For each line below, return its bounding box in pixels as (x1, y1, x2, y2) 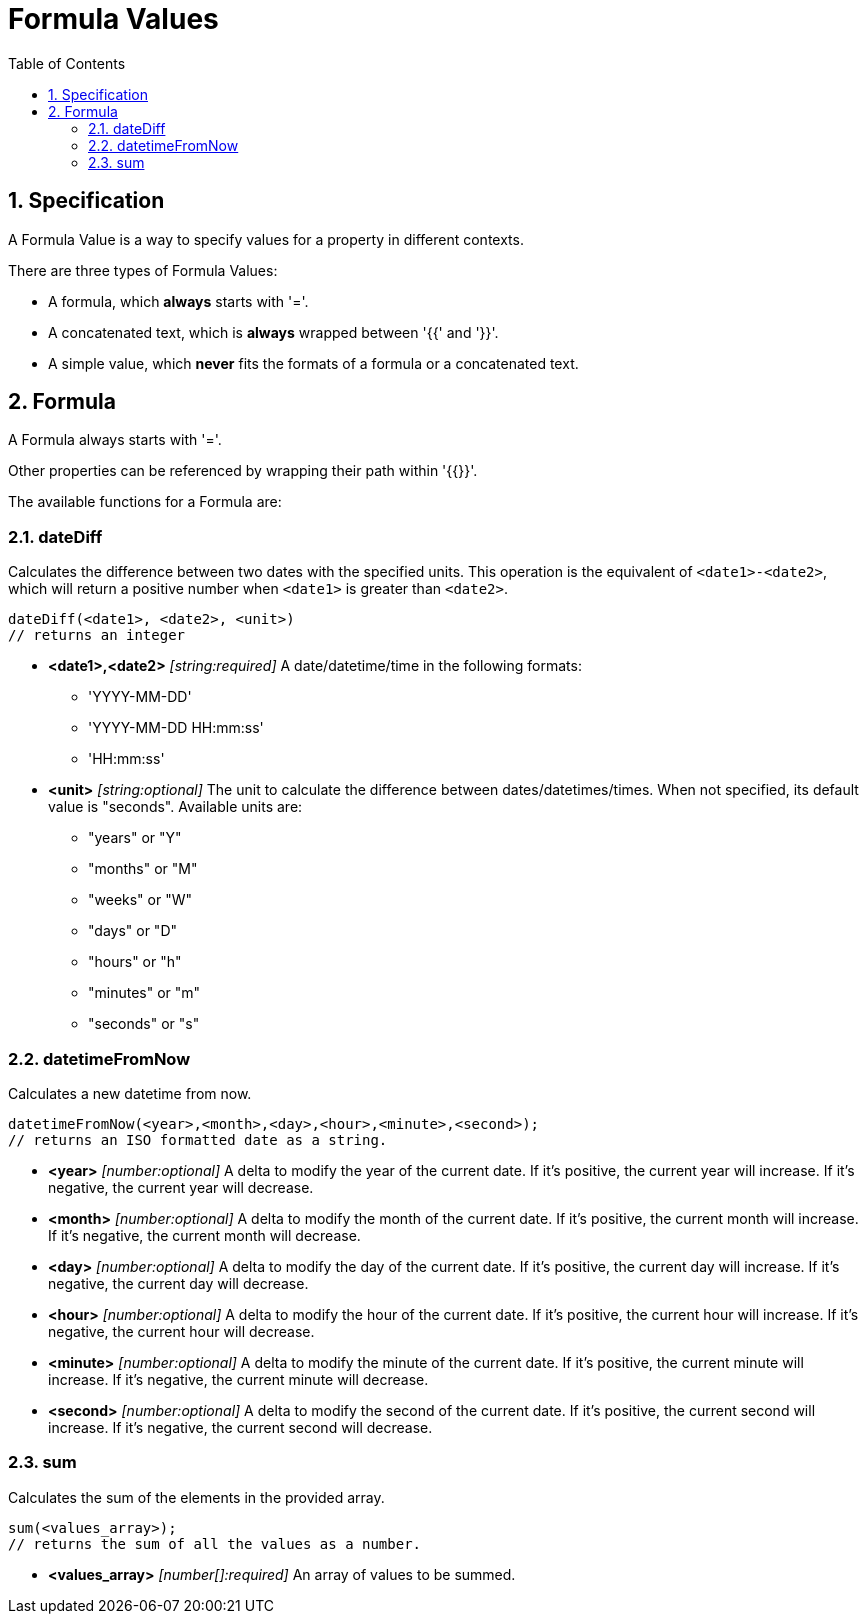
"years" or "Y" (88, 829, 182, 847)
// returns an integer (8, 627, 186, 644)
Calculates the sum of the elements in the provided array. (8, 1488, 385, 1506)
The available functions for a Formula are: (8, 493, 282, 511)
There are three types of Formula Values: (8, 261, 278, 279)
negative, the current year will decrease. (48, 1178, 314, 1196)
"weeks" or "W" (88, 891, 193, 909)
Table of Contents (8, 54, 126, 72)
